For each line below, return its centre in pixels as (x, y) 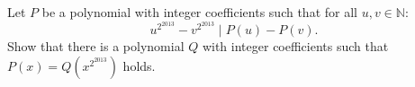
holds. (139, 65)
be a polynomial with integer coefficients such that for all (199, 12)
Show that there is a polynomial (96, 46)
